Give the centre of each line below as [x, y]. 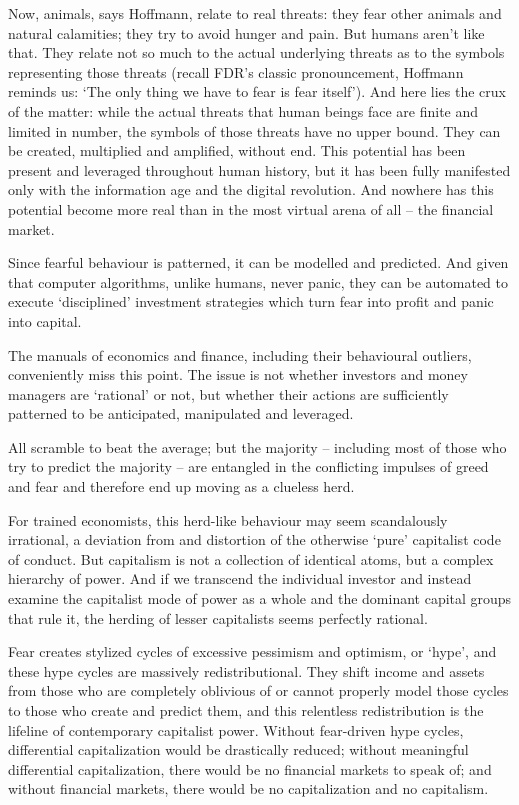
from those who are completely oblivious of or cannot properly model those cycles [258, 690]
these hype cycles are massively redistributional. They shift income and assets [246, 670]
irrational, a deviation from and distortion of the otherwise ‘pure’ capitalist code [254, 539]
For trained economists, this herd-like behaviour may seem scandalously [228, 519]
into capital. [45, 320]
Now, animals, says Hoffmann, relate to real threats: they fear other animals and [255, 13]
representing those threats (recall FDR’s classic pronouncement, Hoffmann [236, 71]
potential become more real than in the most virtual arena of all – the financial [251, 208]
